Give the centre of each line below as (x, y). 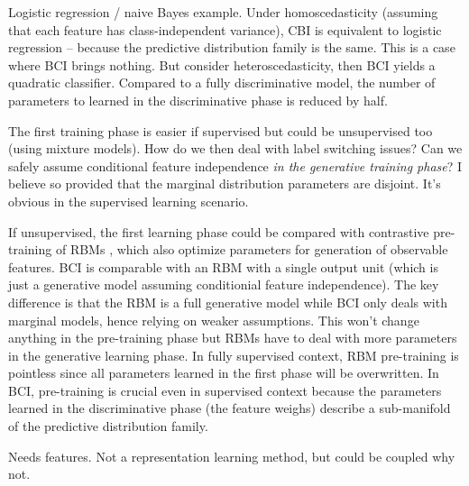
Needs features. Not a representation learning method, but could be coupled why (232, 456)
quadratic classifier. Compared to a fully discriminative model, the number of (222, 83)
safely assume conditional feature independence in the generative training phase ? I (235, 165)
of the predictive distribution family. (108, 426)
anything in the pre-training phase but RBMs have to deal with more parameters (233, 338)
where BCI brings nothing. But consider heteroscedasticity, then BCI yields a (222, 64)
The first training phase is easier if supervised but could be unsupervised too (221, 130)
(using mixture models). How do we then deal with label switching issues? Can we (235, 148)
